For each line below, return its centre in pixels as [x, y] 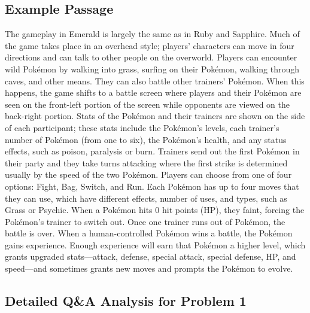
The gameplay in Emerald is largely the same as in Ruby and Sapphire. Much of [152, 34]
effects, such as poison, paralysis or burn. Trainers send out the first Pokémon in [152, 151]
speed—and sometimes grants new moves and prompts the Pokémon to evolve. [149, 268]
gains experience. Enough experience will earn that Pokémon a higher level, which [155, 244]
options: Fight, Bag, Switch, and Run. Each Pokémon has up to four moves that [152, 186]
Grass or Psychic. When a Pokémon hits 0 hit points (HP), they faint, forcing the [155, 210]
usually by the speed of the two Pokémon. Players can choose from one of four [148, 174]
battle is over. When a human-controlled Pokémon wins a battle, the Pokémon [149, 233]
